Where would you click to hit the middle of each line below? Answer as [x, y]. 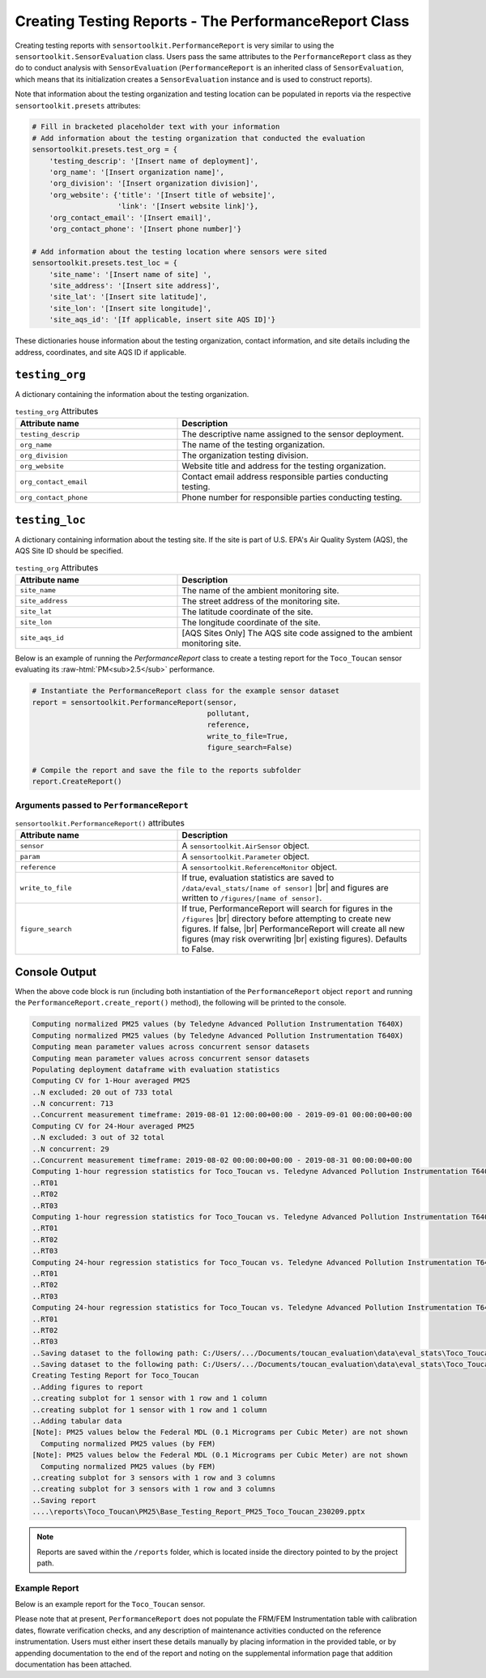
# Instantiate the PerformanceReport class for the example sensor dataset [186, 691]
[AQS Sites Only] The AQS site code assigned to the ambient [297, 633]
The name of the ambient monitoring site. [260, 590]
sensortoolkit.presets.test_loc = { [105, 263]
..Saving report [64, 1500]
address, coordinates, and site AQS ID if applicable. [100, 352]
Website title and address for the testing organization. [284, 466]
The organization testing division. [245, 455]
